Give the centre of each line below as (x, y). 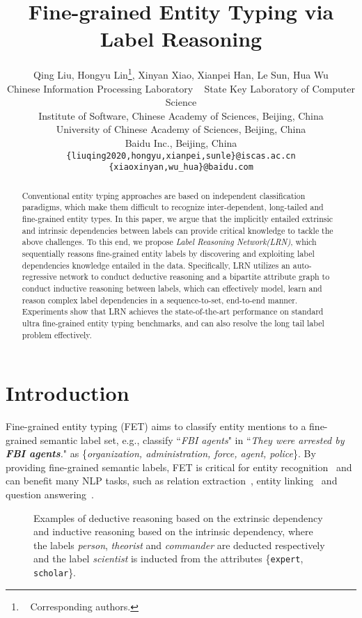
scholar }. (55, 572)
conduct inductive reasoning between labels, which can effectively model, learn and (172, 288)
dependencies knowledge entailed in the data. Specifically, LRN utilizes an (156, 265)
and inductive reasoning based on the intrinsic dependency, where (173, 531)
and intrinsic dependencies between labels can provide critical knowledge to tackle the (178, 230)
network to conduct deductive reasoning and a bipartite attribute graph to (195, 277)
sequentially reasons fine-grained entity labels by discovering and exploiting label (168, 253)
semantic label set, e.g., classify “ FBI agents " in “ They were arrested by (192, 439)
